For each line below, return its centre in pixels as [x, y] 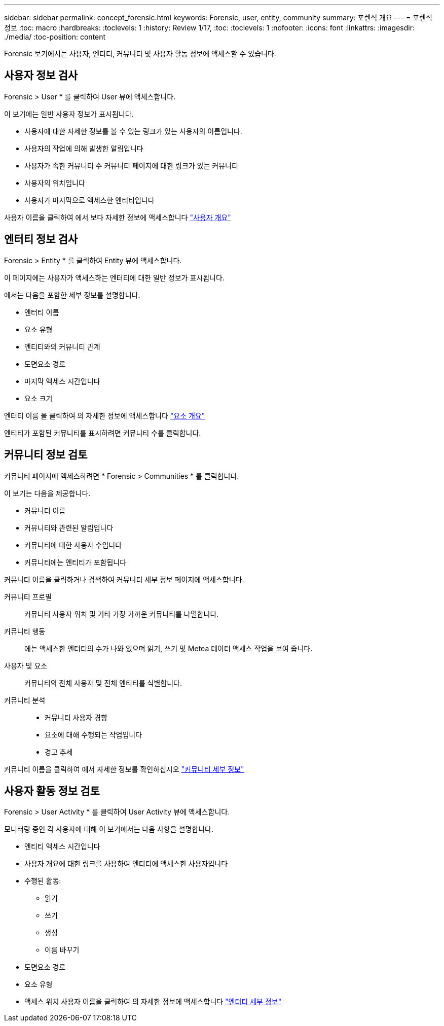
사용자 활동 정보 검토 [52, 791]
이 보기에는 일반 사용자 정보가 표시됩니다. [69, 114]
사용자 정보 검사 [41, 76]
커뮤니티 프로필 [28, 596]
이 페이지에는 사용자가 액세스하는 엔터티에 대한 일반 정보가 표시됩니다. [114, 277]
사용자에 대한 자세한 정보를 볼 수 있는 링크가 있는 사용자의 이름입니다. [133, 131]
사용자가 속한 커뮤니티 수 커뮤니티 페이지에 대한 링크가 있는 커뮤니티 [131, 165]
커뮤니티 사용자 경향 [76, 717]
